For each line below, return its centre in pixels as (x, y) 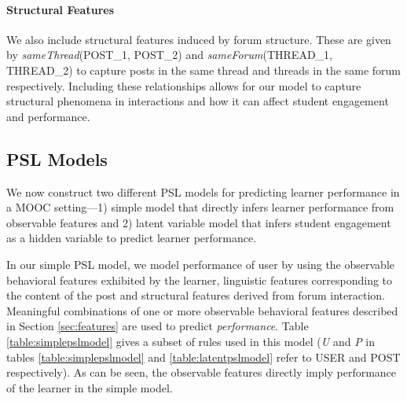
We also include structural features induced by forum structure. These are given (199, 39)
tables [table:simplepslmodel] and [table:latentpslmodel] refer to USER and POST (203, 357)
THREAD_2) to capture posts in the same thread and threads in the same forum (203, 70)
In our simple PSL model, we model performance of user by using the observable (200, 264)
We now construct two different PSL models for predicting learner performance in (203, 191)
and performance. (48, 116)
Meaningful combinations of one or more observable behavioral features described (202, 310)
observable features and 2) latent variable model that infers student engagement (199, 222)
